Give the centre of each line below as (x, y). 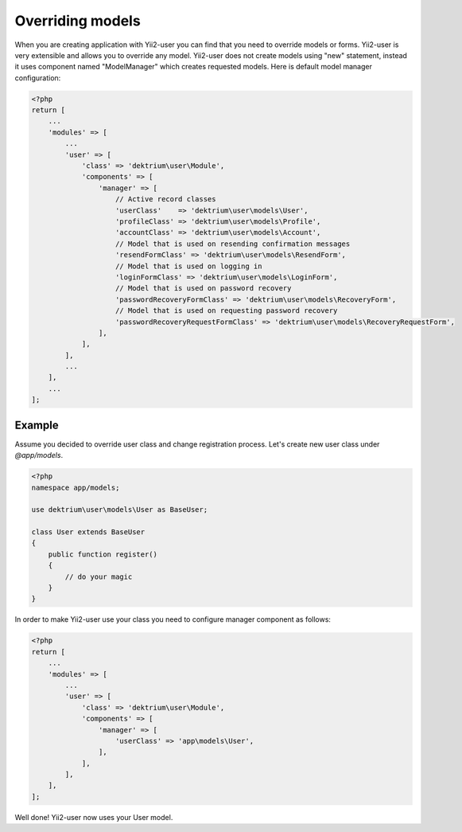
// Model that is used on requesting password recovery (227, 311)
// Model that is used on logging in (189, 266)
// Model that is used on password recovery (204, 288)
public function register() (103, 554)
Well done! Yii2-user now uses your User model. (94, 817)
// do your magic (99, 576)
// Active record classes (166, 199)
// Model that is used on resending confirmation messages (233, 244)
